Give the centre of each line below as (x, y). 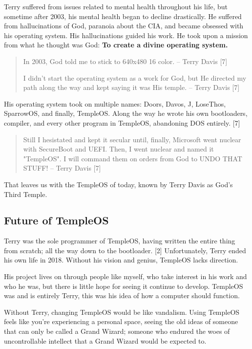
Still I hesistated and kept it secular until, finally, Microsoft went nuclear (132, 139)
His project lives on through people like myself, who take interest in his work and (126, 276)
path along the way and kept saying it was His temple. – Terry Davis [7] (131, 87)
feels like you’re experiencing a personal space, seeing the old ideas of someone (121, 321)
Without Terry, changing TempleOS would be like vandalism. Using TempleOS (122, 312)
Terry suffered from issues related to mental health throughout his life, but (116, 6)
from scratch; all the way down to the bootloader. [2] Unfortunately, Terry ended (125, 250)
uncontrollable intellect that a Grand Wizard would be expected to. (105, 340)
